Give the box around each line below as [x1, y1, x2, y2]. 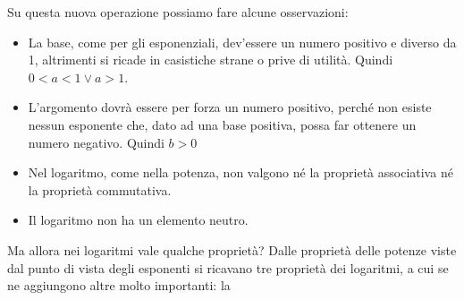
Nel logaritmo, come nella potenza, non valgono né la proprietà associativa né [28, 163, 453, 182]
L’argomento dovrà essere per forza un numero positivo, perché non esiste [28, 98, 432, 116]
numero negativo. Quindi [28, 133, 165, 151]
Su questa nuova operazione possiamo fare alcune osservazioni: [7, 3, 349, 21]
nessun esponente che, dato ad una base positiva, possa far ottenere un [28, 115, 417, 133]
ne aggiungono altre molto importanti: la [7, 276, 231, 295]
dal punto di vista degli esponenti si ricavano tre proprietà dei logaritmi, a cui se [7, 258, 449, 277]
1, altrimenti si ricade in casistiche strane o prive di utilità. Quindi [28, 50, 393, 69]
